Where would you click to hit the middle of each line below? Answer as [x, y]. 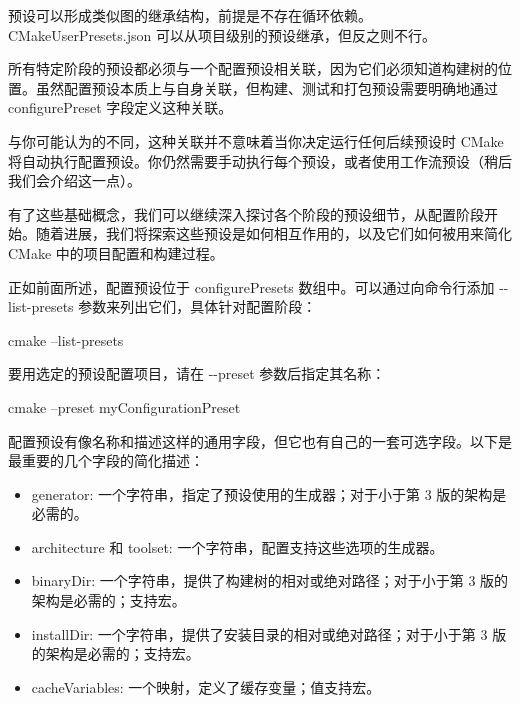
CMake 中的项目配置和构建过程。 [116, 252]
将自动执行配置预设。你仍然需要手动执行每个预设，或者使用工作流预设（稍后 [260, 160]
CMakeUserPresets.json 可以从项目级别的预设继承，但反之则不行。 [222, 34]
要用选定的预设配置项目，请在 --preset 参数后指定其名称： [197, 373]
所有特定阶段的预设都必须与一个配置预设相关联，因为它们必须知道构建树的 [253, 68]
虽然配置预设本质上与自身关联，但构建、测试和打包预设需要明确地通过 [266, 87]
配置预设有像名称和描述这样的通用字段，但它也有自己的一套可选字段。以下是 [260, 440]
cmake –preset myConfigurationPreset [124, 406]
